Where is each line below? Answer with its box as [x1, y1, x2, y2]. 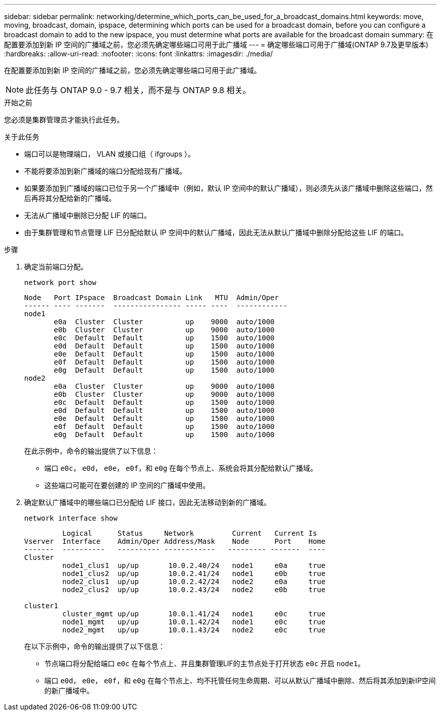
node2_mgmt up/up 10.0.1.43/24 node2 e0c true [62, 626, 326, 634]
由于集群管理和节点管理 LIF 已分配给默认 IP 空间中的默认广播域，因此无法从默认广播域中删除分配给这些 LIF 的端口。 [24, 228, 408, 237]
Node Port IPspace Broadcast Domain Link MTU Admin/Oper [24, 294, 279, 302]
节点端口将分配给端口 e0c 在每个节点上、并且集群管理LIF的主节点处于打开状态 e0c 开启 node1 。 [44, 659, 365, 668]
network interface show [24, 514, 118, 522]
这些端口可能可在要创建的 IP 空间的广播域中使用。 [44, 481, 210, 489]
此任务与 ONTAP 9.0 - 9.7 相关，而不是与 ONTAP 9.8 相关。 [26, 85, 251, 95]
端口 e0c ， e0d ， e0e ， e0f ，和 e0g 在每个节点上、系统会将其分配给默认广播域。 [44, 464, 318, 472]
